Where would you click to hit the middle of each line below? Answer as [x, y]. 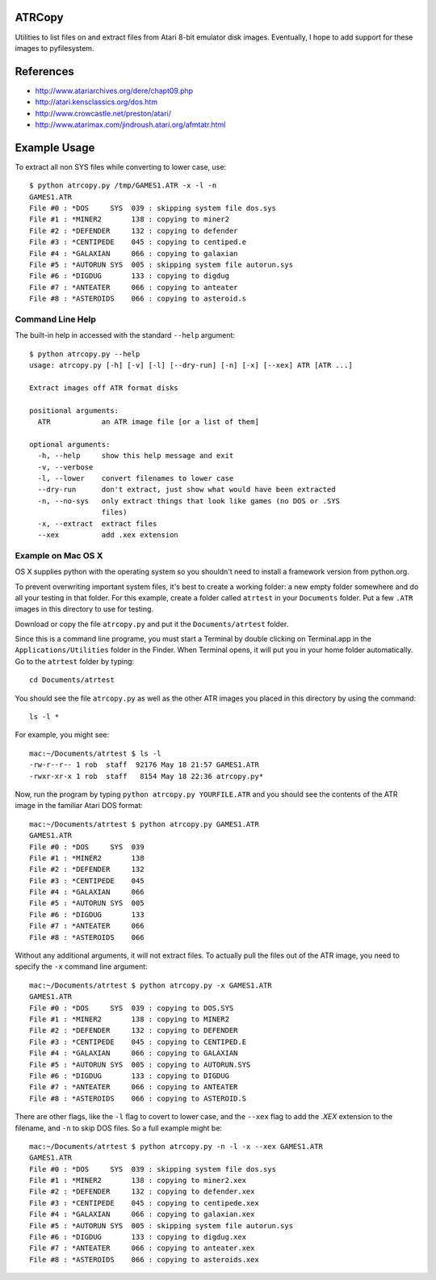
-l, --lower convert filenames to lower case [136, 478]
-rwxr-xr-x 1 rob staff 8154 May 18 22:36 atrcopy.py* [147, 776]
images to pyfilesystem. [55, 48]
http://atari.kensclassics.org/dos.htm [96, 102]
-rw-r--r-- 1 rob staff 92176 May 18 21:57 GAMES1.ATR [145, 765]
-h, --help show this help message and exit [136, 456]
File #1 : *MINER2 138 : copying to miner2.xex [138, 1181]
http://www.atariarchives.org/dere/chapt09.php [114, 91]
